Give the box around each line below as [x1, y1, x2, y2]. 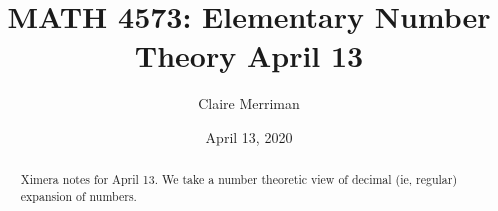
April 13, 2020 [205, 126, 293, 147]
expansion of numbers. [20, 187, 137, 204]
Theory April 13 [134, 35, 364, 76]
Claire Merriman [198, 93, 300, 114]
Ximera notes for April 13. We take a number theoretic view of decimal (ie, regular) [20, 171, 458, 188]
